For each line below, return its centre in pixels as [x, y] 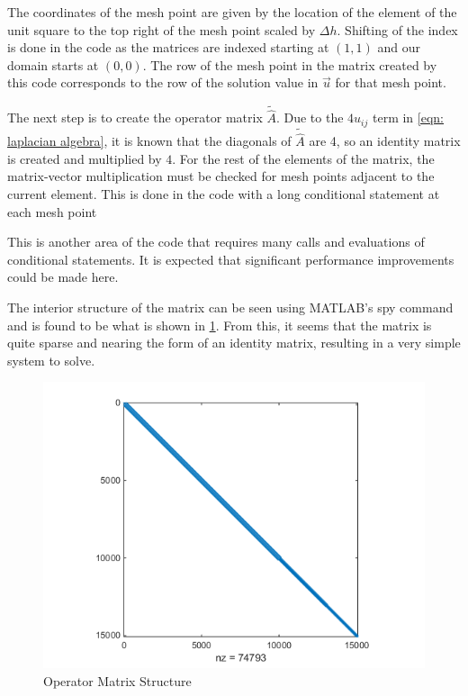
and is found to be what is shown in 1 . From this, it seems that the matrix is [220, 325]
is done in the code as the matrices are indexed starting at [168, 47]
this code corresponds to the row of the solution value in [163, 82]
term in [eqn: [408, 118]
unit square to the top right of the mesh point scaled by [162, 29]
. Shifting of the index [397, 29]
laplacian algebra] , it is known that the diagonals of [149, 141]
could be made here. [63, 277]
